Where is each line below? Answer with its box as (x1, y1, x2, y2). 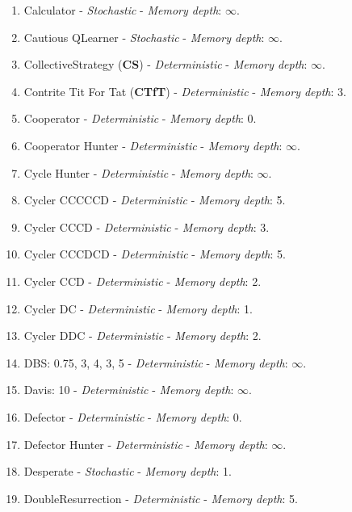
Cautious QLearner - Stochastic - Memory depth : (23, 28, 265, 45)
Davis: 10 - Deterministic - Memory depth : (23, 381, 234, 398)
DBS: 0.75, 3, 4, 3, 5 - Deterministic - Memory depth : (23, 354, 288, 371)
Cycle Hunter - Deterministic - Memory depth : (23, 164, 254, 181)
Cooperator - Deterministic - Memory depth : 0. (23, 110, 257, 127)
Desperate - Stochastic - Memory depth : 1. (23, 463, 232, 480)
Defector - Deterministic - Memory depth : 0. (23, 408, 242, 425)
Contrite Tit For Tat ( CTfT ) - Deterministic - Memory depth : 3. (23, 82, 346, 99)
